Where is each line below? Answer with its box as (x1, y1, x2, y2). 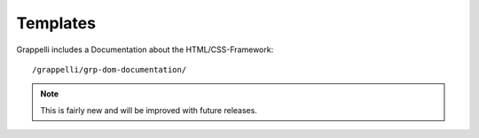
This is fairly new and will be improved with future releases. (40, 104, 257, 115)
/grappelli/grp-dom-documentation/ (32, 65, 187, 74)
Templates (16, 13, 97, 33)
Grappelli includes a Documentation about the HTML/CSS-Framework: (16, 44, 274, 55)
